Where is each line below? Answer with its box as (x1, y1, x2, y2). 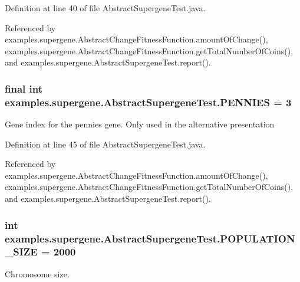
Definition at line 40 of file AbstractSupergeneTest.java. (5, 2, 206, 14)
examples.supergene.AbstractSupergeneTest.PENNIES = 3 (5, 94, 292, 109)
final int (5, 81, 42, 96)
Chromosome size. (5, 267, 70, 280)
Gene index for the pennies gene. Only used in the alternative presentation (5, 118, 275, 130)
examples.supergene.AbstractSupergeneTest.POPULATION (5, 231, 295, 245)
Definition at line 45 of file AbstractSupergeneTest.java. (5, 137, 206, 150)
